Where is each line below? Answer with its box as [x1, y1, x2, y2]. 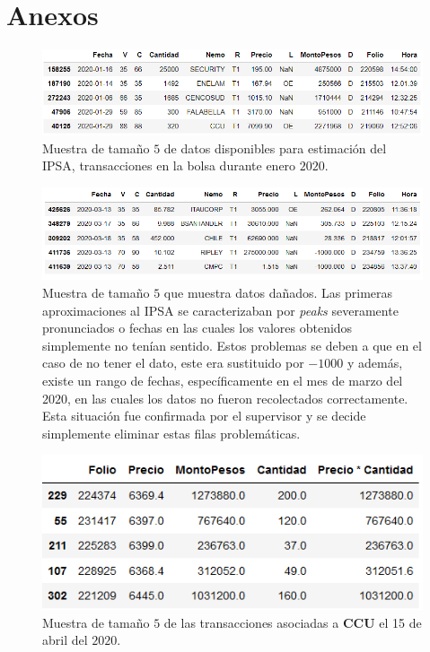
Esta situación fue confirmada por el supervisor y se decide [42, 406, 366, 425]
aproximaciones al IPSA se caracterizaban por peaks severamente [42, 300, 399, 319]
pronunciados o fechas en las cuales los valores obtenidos [42, 318, 353, 337]
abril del [42, 630, 88, 649]
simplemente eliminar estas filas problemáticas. [42, 423, 301, 442]
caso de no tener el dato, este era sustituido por [42, 353, 304, 372]
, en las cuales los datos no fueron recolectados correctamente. [67, 388, 408, 407]
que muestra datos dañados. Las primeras [163, 283, 393, 301]
